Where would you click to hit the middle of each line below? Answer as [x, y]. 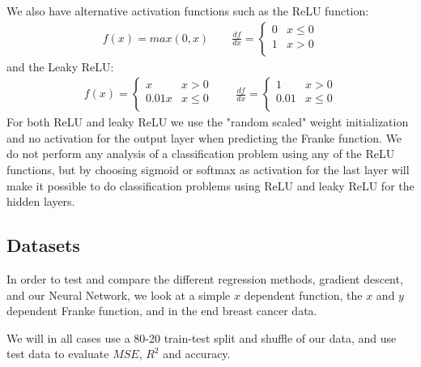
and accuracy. [197, 354]
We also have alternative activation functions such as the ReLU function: [188, 11]
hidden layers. [41, 201]
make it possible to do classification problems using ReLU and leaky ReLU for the [210, 185]
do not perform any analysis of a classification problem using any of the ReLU [201, 154]
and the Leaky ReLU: [60, 66]
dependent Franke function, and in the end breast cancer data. [162, 311]
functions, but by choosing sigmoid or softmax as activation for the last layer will [208, 170]
